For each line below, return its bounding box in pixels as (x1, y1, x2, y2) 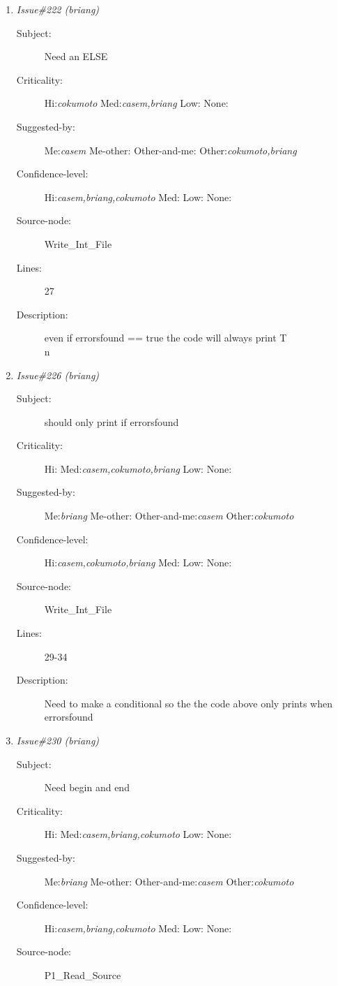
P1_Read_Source (44, 967, 121, 982)
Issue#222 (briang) (16, 2, 100, 16)
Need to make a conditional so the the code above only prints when (44, 696, 332, 710)
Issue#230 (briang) (16, 733, 100, 747)
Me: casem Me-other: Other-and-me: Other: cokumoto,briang (44, 142, 297, 157)
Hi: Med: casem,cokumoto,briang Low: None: (44, 461, 232, 476)
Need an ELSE (44, 49, 108, 64)
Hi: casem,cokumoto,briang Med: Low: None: (44, 555, 232, 570)
